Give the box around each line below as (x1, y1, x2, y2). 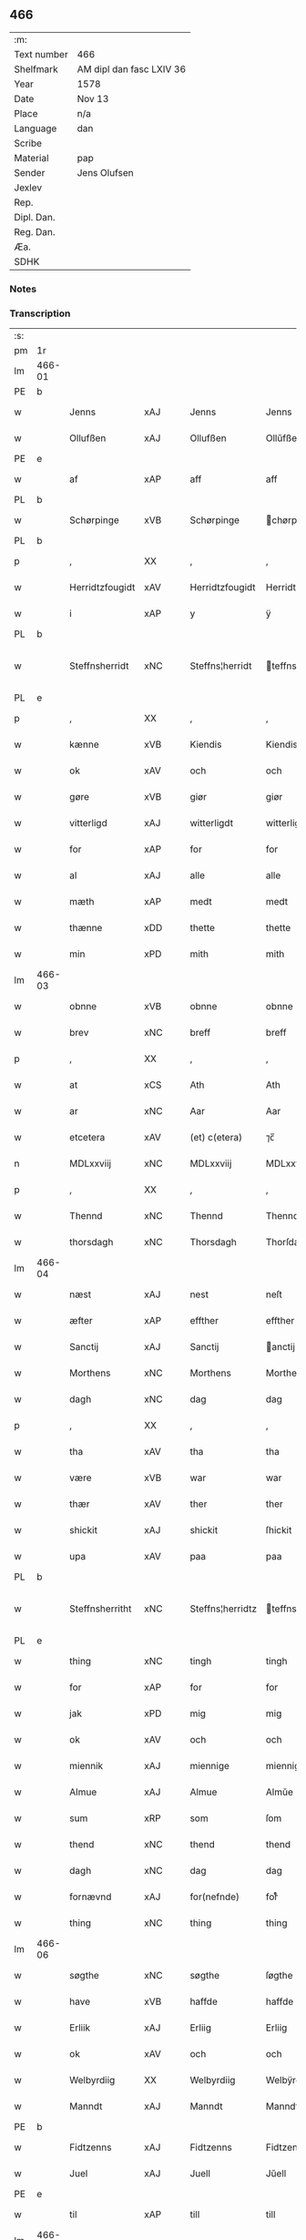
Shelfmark (14, 63, 58, 76)
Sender (14, 166, 46, 179)
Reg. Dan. (14, 225, 56, 238)
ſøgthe (265, 1969, 293, 1982)
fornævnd (69, 1890, 112, 1903)
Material (14, 151, 49, 164)
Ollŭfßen (265, 432, 303, 445)
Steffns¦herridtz (189, 1602, 258, 1615)
